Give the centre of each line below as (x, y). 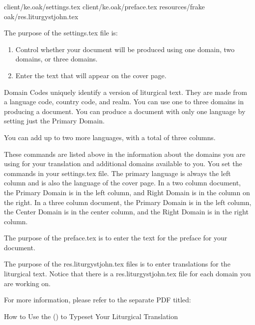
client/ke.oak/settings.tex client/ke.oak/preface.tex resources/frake (104, 6)
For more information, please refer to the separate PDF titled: (98, 300)
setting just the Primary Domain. (54, 121)
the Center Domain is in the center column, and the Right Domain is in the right (126, 212)
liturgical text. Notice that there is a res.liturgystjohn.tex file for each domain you (127, 274)
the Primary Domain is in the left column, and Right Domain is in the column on (127, 192)
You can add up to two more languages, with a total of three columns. (110, 137)
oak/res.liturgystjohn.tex (41, 16)
